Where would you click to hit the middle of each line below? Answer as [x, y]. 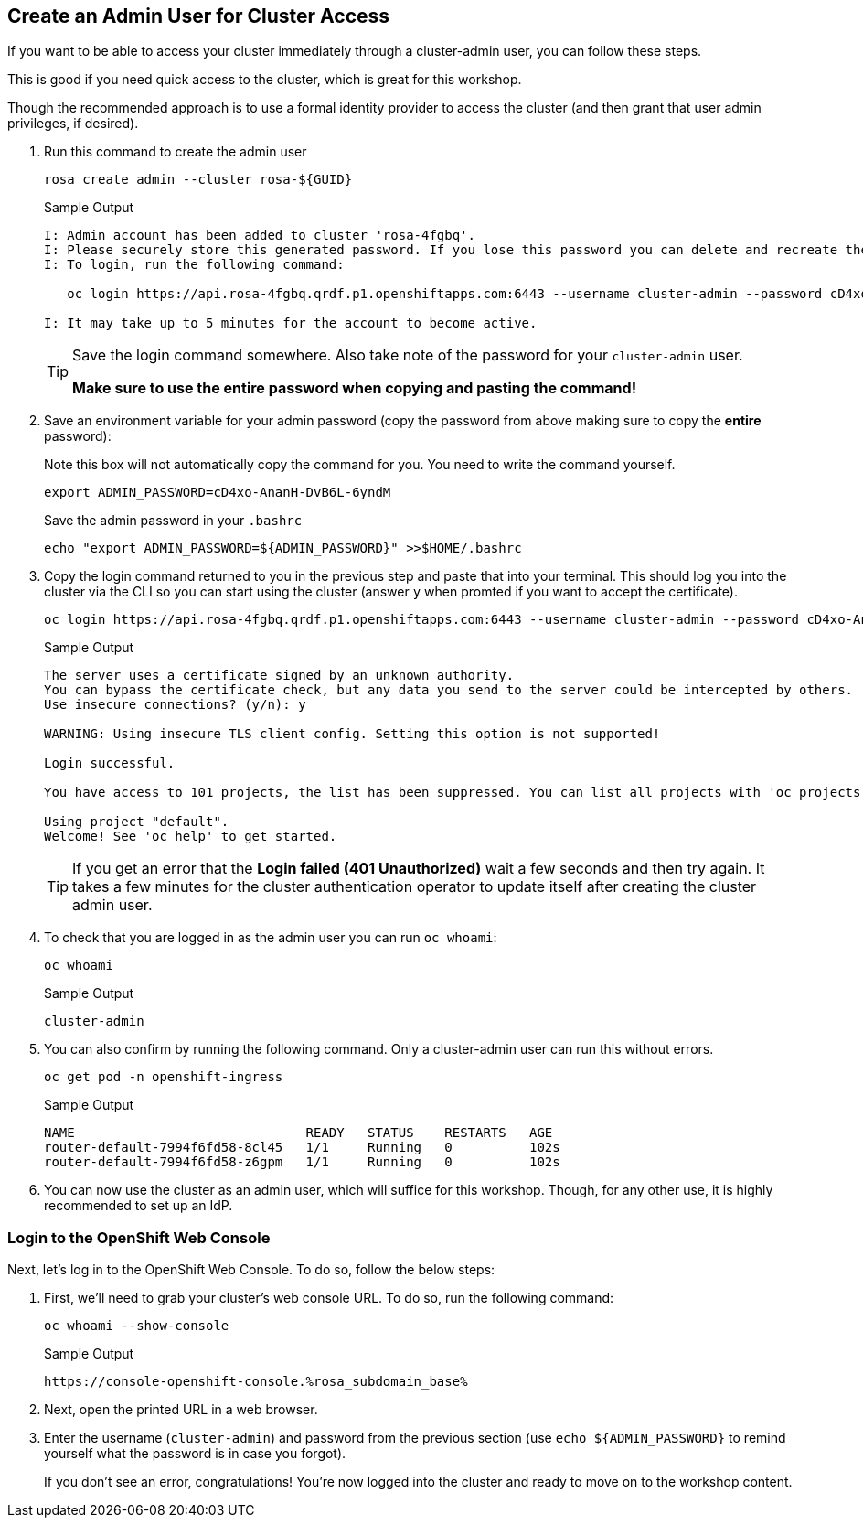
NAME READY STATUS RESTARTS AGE [298, 1133]
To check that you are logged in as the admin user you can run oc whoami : [271, 938]
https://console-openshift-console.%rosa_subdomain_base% [256, 1382]
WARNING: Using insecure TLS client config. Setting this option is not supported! [352, 734]
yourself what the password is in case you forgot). [195, 1454]
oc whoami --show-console [137, 1326]
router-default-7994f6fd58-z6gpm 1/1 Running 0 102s [302, 1162]
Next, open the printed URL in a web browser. [181, 1410]
